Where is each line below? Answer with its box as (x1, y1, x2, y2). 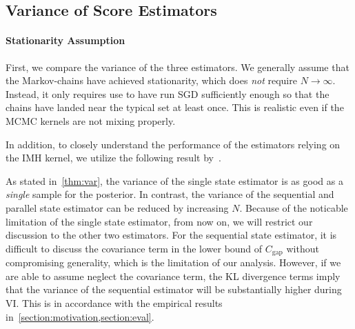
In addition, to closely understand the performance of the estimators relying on (6, 137, 341, 151)
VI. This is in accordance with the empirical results (6, 295, 223, 310)
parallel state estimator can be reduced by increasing (6, 200, 229, 215)
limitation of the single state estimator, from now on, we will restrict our (6, 214, 313, 228)
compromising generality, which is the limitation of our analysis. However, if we (6, 255, 341, 270)
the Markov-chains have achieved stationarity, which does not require (6, 73, 297, 88)
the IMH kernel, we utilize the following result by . (6, 150, 221, 165)
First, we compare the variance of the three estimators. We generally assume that (6, 59, 349, 74)
